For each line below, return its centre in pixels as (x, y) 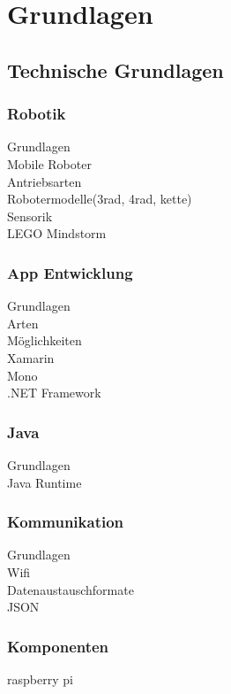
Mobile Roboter (49, 163)
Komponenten (58, 646)
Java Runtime (45, 482)
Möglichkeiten (45, 340)
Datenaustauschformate (71, 589)
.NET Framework (54, 393)
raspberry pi (40, 679)
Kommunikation (66, 522)
